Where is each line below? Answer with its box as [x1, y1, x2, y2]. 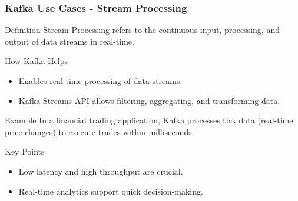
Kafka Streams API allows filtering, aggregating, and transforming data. [18, 94, 280, 106]
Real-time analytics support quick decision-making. [18, 185, 203, 197]
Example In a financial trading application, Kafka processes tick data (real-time [5, 114, 293, 126]
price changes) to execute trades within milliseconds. [5, 125, 194, 138]
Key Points [5, 145, 45, 158]
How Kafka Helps [5, 55, 68, 67]
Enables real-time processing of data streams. [18, 75, 183, 86]
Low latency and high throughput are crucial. [18, 165, 183, 177]
